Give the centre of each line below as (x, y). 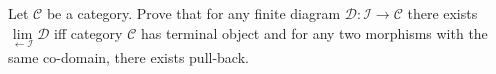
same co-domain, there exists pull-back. (128, 56)
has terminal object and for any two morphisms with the (314, 32)
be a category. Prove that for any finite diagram (193, 13)
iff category (88, 32)
